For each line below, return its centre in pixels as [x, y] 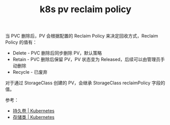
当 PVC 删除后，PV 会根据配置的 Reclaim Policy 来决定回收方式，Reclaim [82, 36]
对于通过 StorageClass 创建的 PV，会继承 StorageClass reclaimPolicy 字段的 [85, 83]
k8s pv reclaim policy [86, 9]
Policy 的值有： [21, 42]
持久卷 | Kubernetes [34, 111]
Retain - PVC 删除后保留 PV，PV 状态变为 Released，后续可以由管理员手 [89, 59]
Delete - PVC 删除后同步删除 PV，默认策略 [57, 53]
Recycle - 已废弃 [30, 72]
